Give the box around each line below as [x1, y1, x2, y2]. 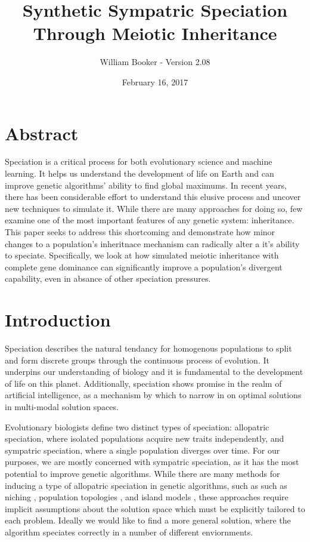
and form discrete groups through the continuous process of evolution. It [5, 353, 269, 366]
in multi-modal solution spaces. [5, 401, 119, 413]
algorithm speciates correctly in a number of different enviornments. [5, 526, 253, 538]
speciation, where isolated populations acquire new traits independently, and [5, 432, 284, 445]
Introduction [5, 307, 111, 332]
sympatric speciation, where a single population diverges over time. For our [5, 444, 280, 456]
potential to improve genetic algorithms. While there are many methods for [5, 467, 280, 480]
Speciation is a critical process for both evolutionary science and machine [5, 155, 272, 168]
